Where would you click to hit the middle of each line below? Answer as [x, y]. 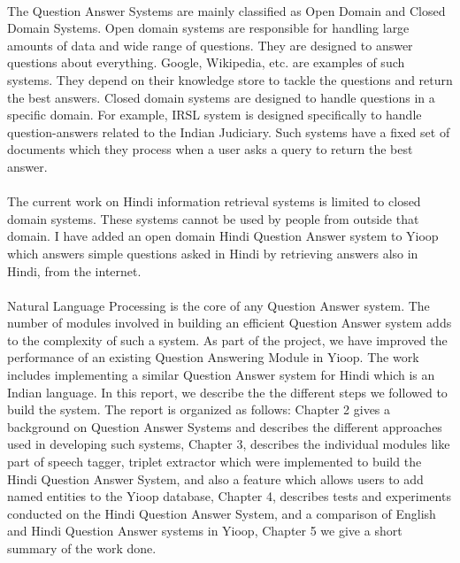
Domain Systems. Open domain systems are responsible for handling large [208, 28]
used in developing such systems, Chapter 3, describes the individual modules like [229, 444]
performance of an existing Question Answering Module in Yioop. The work [213, 357]
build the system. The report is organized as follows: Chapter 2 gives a [199, 409]
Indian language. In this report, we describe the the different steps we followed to [227, 392]
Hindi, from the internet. [74, 270]
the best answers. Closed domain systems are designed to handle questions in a [221, 97]
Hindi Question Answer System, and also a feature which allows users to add [215, 478]
